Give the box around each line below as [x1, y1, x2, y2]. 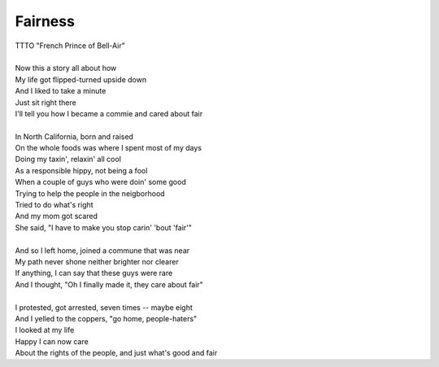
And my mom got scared [15, 212, 98, 221]
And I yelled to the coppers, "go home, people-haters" [15, 313, 198, 323]
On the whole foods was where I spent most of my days [15, 143, 202, 153]
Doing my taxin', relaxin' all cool [15, 155, 122, 164]
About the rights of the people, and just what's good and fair [15, 348, 218, 358]
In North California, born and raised [15, 131, 134, 142]
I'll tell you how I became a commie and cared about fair [15, 108, 203, 118]
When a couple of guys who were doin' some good [15, 177, 186, 187]
